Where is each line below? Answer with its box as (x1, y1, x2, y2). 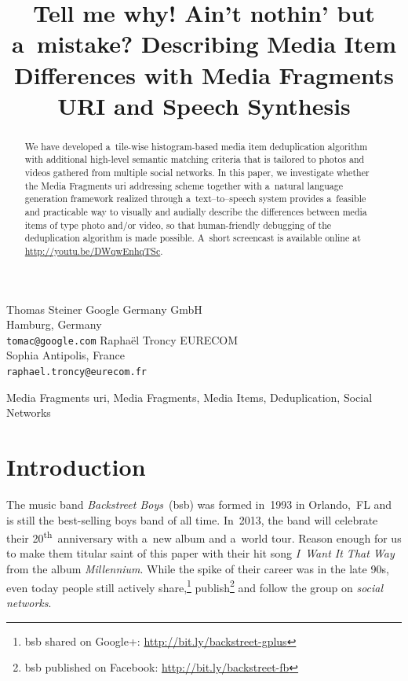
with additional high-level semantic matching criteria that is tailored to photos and (24, 153, 365, 166)
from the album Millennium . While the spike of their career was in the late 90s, (6, 561, 389, 577)
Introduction (6, 451, 146, 483)
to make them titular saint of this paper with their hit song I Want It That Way (6, 545, 395, 561)
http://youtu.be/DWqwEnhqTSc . (24, 244, 163, 257)
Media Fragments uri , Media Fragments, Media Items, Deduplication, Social (6, 388, 373, 405)
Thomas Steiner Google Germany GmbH (6, 300, 202, 317)
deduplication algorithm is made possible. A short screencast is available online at (24, 231, 361, 245)
